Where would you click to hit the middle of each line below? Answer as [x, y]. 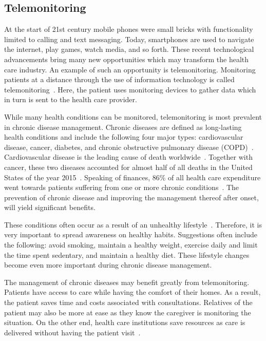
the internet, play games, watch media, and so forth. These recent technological [129, 49]
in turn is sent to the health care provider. [71, 99]
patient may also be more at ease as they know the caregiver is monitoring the [128, 312]
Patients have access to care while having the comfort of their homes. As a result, [132, 292]
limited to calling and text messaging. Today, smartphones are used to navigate [129, 39]
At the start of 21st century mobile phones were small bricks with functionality [129, 29]
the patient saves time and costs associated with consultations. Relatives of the [128, 302]
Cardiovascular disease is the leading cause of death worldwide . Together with [128, 157]
